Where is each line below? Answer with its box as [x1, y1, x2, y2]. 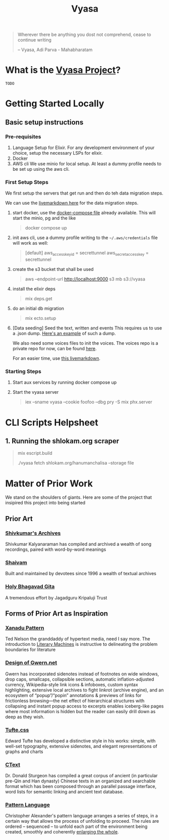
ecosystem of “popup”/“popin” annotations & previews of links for [5, 692, 142, 698]
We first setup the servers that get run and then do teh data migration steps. [5, 190, 163, 196]
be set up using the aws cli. [12, 166, 70, 172]
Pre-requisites [5, 133, 41, 140]
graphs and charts [5, 749, 43, 755]
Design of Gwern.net [5, 659, 58, 666]
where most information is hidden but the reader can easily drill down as [5, 708, 156, 714]
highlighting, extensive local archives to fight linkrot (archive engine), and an [5, 687, 164, 693]
